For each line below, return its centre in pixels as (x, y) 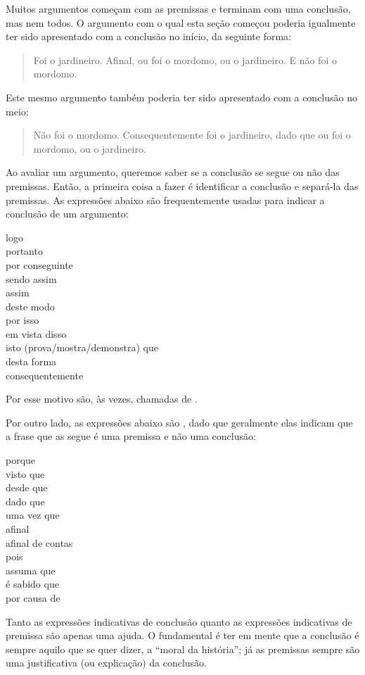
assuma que (31, 570)
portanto (24, 251)
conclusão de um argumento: (67, 214)
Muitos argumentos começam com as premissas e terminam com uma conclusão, (178, 8)
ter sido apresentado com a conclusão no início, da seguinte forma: (149, 36)
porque (21, 460)
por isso (23, 320)
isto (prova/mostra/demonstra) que (82, 347)
